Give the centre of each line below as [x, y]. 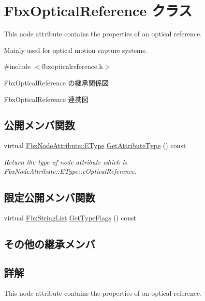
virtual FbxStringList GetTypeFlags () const [70, 218]
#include [17, 66]
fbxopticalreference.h [72, 66]
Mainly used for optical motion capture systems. [75, 50]
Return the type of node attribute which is [66, 161]
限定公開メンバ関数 [50, 197]
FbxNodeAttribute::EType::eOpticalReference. [70, 171]
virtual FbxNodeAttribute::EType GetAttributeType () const [95, 145]
